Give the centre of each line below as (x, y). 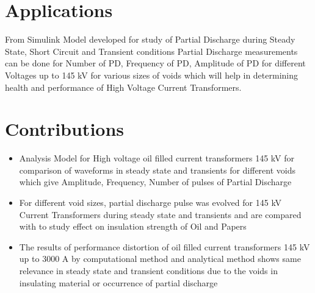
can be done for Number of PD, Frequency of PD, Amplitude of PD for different (155, 63)
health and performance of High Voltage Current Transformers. (123, 87)
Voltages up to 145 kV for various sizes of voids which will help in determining (152, 75)
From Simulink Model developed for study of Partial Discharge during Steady (150, 39)
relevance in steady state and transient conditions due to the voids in (148, 270)
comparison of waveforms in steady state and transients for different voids (157, 170)
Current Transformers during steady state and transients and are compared (160, 214)
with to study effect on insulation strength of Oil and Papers (133, 226)
